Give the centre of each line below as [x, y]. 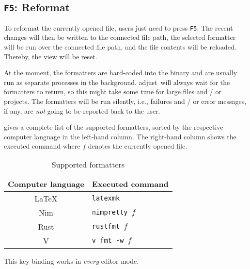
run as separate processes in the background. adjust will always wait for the [117, 82]
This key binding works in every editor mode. [71, 261]
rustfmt [106, 227]
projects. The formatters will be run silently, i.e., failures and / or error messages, [125, 101]
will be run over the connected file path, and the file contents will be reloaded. [120, 47]
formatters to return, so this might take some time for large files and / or [113, 92]
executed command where [42, 146]
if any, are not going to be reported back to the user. [82, 110]
